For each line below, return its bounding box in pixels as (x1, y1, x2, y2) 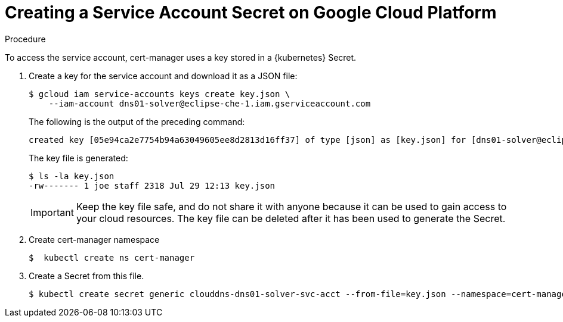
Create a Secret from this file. (29, 270, 144, 281)
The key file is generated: (29, 152, 128, 163)
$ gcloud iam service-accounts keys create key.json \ (29, 89, 290, 99)
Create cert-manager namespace (29, 234, 160, 245)
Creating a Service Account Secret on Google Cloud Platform (5, 2, 497, 23)
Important (30, 206, 74, 218)
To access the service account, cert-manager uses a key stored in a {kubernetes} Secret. (5, 52, 357, 62)
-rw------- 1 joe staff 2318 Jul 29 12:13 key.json (29, 180, 276, 190)
